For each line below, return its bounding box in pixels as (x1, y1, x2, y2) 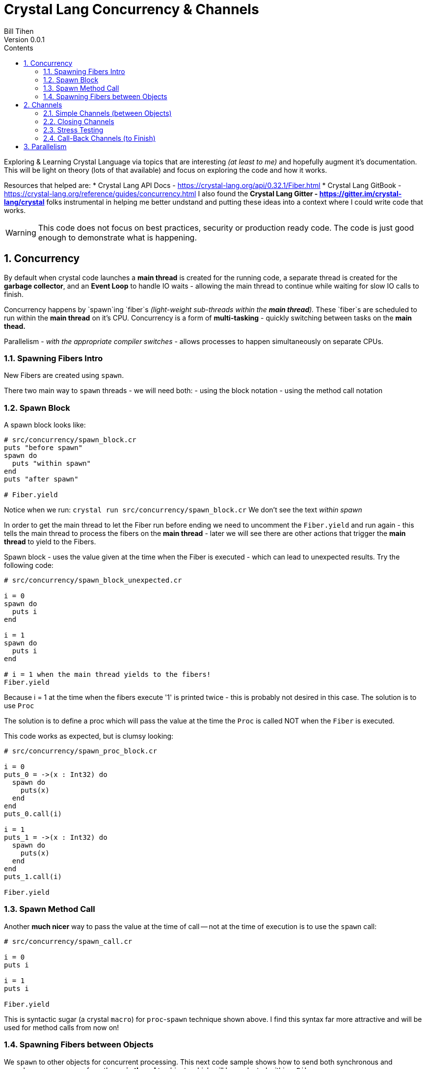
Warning (5, 227, 36, 238)
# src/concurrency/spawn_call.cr (4, 937, 133, 945)
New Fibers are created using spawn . (4, 371, 124, 380)
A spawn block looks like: (4, 421, 86, 429)
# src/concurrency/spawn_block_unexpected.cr (4, 576, 182, 585)
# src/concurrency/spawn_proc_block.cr (4, 747, 157, 755)
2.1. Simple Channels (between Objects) (43, 108, 172, 117)
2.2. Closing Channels (43, 117, 114, 126)
